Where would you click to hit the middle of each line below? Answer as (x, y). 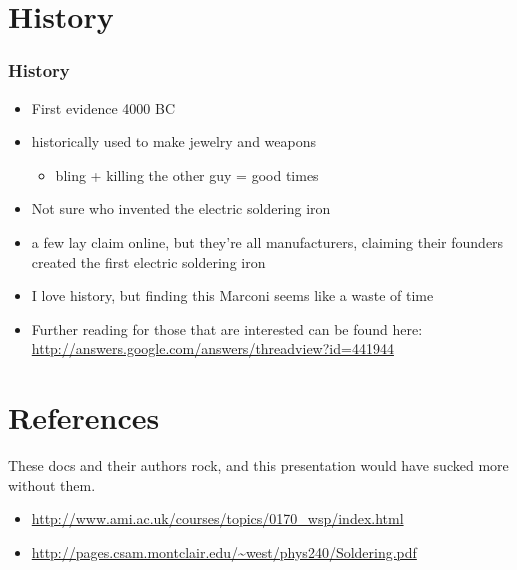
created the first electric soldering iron (148, 261)
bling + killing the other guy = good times (187, 174)
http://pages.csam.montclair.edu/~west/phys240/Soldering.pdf (224, 551)
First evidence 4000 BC (103, 107)
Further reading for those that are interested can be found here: (227, 328)
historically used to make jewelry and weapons (173, 141)
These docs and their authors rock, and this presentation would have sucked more (258, 465)
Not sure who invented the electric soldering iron (181, 208)
